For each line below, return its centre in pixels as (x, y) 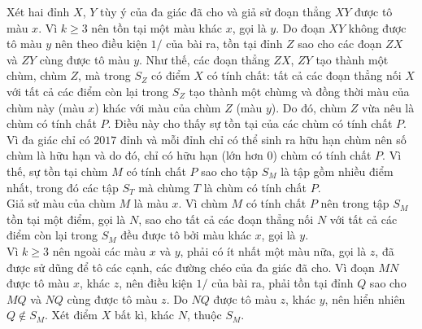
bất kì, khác (144, 315)
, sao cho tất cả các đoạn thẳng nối (226, 219)
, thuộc (204, 315)
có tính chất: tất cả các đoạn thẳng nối (304, 75)
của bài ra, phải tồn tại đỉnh (283, 283)
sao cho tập (229, 171)
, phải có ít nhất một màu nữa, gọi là (273, 250)
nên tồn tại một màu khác (157, 27)
